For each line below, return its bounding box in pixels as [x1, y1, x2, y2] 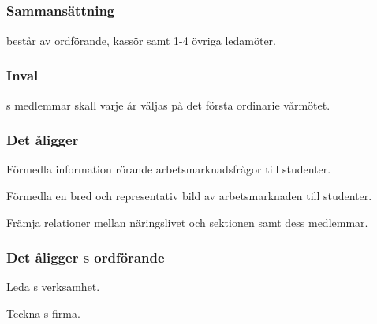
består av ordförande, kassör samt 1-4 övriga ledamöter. [6, 32, 276, 48]
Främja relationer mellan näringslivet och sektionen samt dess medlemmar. [6, 214, 368, 230]
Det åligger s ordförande [6, 248, 165, 267]
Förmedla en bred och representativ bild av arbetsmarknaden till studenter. [6, 187, 372, 203]
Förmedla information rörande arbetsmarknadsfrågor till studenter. [6, 161, 331, 177]
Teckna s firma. [6, 304, 80, 321]
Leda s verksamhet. [6, 278, 100, 295]
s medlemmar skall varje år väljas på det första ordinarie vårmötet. [6, 96, 330, 113]
